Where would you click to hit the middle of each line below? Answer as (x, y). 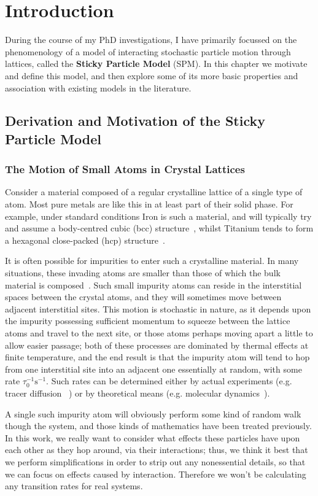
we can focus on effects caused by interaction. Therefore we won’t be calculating (156, 474)
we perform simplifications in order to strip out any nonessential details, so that (155, 461)
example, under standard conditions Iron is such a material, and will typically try (158, 216)
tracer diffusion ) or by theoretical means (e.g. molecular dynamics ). (138, 393)
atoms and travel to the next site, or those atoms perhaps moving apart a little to (159, 333)
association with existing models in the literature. (98, 87)
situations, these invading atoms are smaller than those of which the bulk (143, 273)
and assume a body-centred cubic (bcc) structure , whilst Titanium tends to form (159, 228)
